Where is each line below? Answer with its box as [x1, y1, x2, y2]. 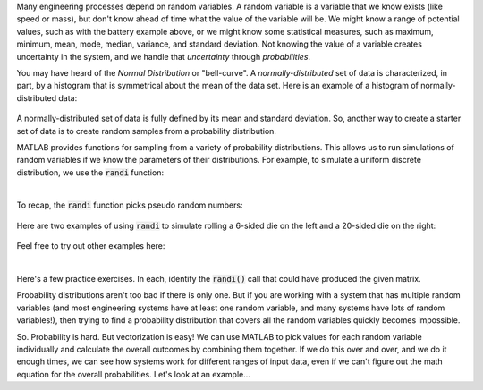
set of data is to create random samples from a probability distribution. [16, 125, 277, 136]
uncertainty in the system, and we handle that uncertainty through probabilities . [16, 51, 311, 62]
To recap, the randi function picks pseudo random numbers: [16, 199, 243, 210]
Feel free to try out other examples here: [16, 241, 165, 251]
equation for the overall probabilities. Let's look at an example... [16, 369, 250, 379]
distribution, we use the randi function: [16, 166, 165, 178]
